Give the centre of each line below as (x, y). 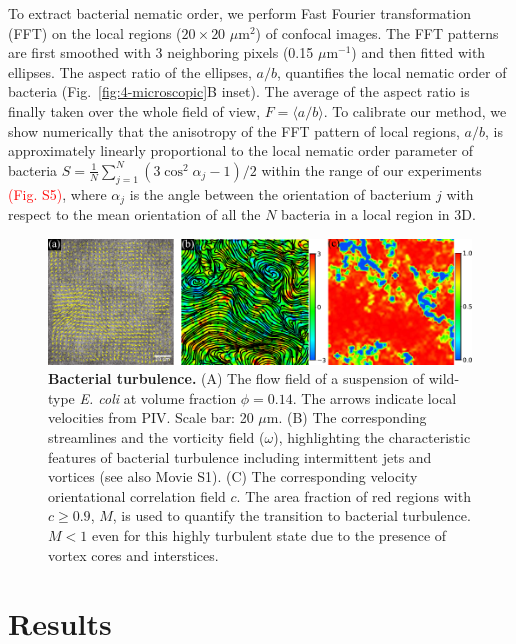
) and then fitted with (418, 52)
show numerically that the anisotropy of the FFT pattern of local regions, (234, 130)
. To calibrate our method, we (415, 110)
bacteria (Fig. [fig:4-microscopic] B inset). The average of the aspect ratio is (239, 91)
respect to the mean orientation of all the (134, 214)
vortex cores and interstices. (133, 554)
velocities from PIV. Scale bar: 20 (151, 417)
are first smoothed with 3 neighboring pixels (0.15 (161, 52)
